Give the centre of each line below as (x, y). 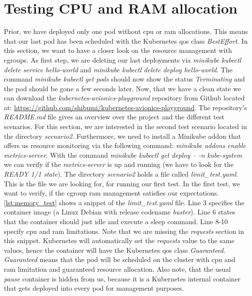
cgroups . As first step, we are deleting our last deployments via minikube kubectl (123, 59)
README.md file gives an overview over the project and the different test (114, 117)
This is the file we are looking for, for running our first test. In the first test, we (122, 183)
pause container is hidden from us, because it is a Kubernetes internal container (122, 278)
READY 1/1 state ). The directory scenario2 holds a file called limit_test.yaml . (121, 174)
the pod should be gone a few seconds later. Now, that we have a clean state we (123, 88)
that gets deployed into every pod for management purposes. (94, 288)
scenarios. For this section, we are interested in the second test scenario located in (126, 126)
